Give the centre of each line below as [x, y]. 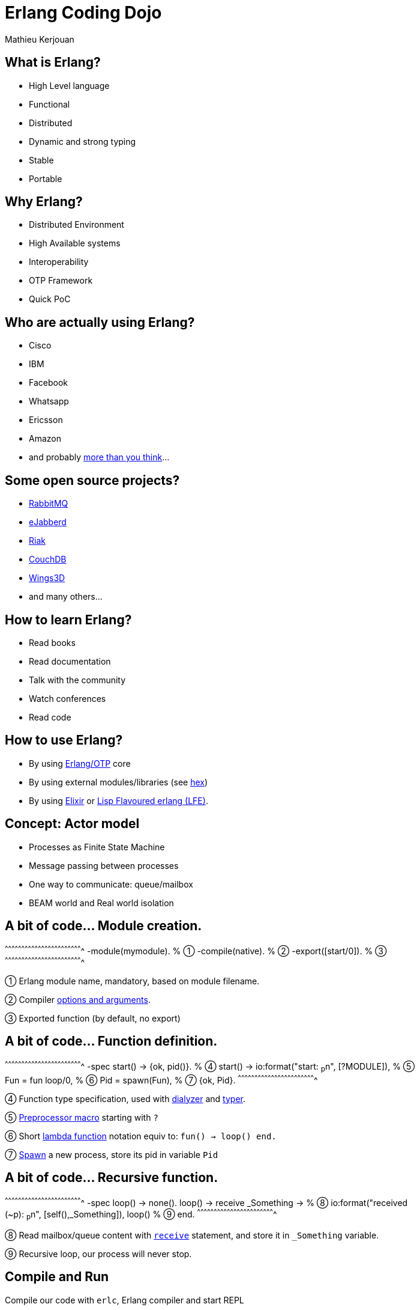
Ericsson [46, 420]
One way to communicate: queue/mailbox [111, 884]
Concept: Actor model [72, 824]
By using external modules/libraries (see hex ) [118, 782]
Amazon [45, 439]
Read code [50, 717]
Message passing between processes [104, 865]
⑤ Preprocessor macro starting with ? [82, 1117]
